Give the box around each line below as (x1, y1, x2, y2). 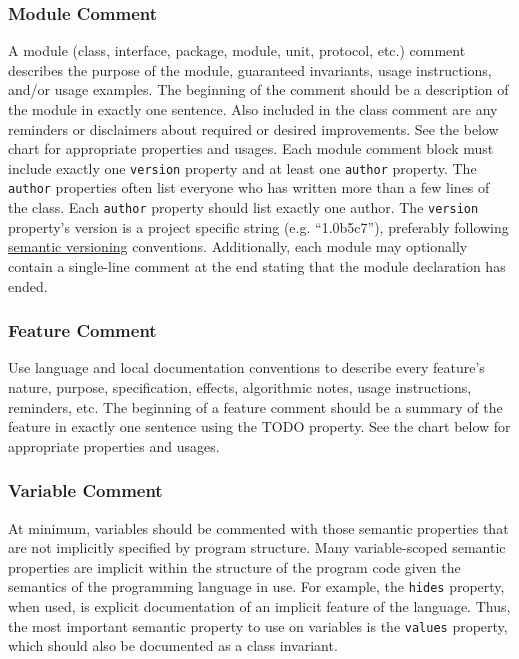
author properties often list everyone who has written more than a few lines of (8, 177, 490, 198)
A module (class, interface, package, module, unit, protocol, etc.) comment (8, 40, 466, 61)
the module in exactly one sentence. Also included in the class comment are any (8, 99, 498, 119)
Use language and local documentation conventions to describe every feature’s (8, 357, 485, 378)
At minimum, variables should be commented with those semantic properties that (8, 517, 509, 538)
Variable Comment (8, 478, 163, 503)
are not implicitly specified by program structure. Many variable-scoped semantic (8, 537, 506, 558)
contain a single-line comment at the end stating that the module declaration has (8, 255, 506, 276)
